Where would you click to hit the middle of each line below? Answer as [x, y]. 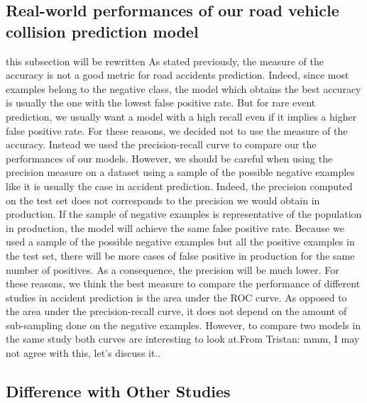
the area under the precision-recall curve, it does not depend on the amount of [176, 311]
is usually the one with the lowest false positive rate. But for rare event [161, 103]
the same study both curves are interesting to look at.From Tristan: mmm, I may [183, 339]
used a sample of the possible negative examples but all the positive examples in [180, 242]
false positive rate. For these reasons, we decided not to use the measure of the [177, 130]
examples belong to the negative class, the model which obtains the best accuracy [183, 88]
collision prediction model [102, 31]
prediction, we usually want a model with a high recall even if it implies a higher [181, 116]
